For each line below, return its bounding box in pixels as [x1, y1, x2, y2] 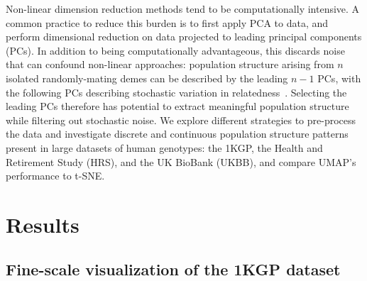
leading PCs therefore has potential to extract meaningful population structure [6, 99, 349, 114]
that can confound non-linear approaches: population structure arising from [6, 57, 334, 72]
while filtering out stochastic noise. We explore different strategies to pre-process [6, 112, 356, 127]
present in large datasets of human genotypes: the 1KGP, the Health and [6, 140, 323, 155]
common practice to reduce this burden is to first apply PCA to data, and [6, 15, 329, 30]
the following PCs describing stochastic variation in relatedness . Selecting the [6, 84, 347, 99]
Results [6, 209, 80, 238]
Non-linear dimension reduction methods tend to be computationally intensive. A [6, 1, 360, 16]
